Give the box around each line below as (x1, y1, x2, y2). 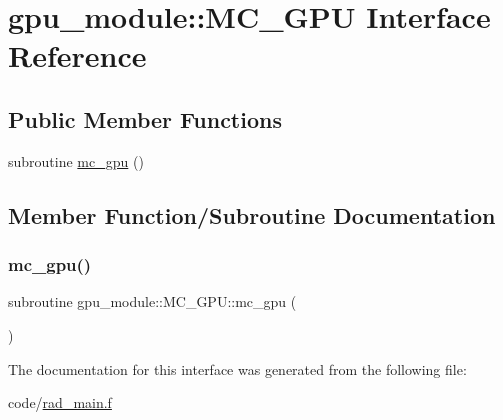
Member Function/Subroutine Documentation (8, 199, 496, 230)
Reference (8, 35, 147, 76)
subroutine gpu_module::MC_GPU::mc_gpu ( (8, 291, 297, 312)
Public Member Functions (8, 103, 282, 134)
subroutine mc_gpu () (8, 150, 144, 171)
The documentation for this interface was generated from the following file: (8, 358, 467, 379)
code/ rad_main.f (8, 392, 112, 413)
